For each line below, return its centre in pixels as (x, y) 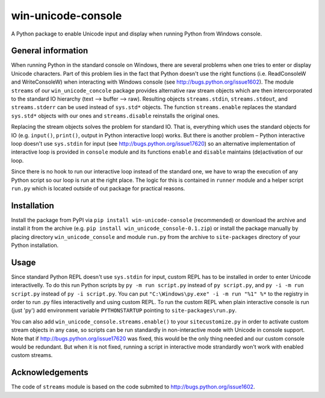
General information (50, 51)
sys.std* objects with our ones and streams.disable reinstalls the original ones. (115, 116)
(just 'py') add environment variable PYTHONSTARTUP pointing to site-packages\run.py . (124, 311)
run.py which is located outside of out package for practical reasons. (98, 188)
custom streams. (32, 355)
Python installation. (35, 245)
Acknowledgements (50, 372)
